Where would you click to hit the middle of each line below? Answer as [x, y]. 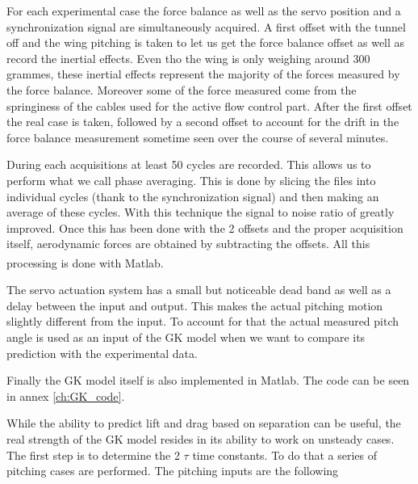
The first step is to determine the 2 [93, 455]
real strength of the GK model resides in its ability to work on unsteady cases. [201, 438]
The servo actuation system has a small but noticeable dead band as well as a [199, 290]
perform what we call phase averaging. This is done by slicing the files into [191, 180]
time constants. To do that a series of [284, 455]
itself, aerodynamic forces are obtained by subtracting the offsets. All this [188, 244]
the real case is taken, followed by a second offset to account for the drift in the [203, 122]
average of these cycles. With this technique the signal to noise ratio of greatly [201, 212]
